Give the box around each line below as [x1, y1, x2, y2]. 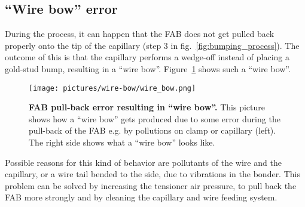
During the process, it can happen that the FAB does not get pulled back [5, 27, 274, 40]
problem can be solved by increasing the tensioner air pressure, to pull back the [5, 179, 297, 191]
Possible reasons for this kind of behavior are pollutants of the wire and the [5, 156, 282, 168]
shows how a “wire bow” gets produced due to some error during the [29, 112, 280, 125]
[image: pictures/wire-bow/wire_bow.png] [29, 84, 196, 92]
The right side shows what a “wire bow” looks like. [29, 136, 215, 149]
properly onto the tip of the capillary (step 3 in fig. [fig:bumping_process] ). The [5, 39, 300, 51]
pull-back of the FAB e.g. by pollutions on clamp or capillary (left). [29, 124, 276, 137]
